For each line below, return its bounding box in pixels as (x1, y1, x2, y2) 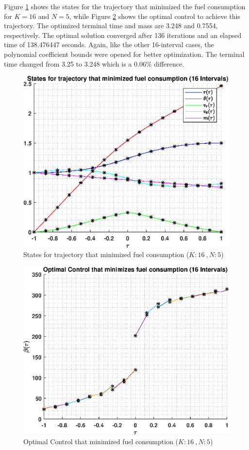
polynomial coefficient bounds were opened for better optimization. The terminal (4, 49, 245, 59)
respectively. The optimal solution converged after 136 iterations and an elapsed (4, 30, 242, 40)
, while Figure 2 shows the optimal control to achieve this (69, 11, 240, 21)
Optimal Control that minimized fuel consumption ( (23, 436, 179, 446)
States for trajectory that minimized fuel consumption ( (23, 249, 189, 260)
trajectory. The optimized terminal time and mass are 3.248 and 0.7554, (4, 20, 218, 31)
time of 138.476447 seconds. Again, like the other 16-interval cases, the (4, 39, 214, 50)
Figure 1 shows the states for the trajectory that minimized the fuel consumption (4, 1, 246, 11)
